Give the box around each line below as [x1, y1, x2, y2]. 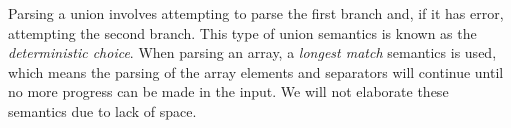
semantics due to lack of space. [8, 100, 197, 121]
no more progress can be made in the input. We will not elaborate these [8, 81, 449, 102]
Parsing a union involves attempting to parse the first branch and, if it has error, [8, 3, 504, 23]
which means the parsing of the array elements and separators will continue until [8, 61, 504, 82]
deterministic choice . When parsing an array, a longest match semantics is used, [8, 42, 497, 63]
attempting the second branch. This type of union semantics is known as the [8, 22, 477, 43]
